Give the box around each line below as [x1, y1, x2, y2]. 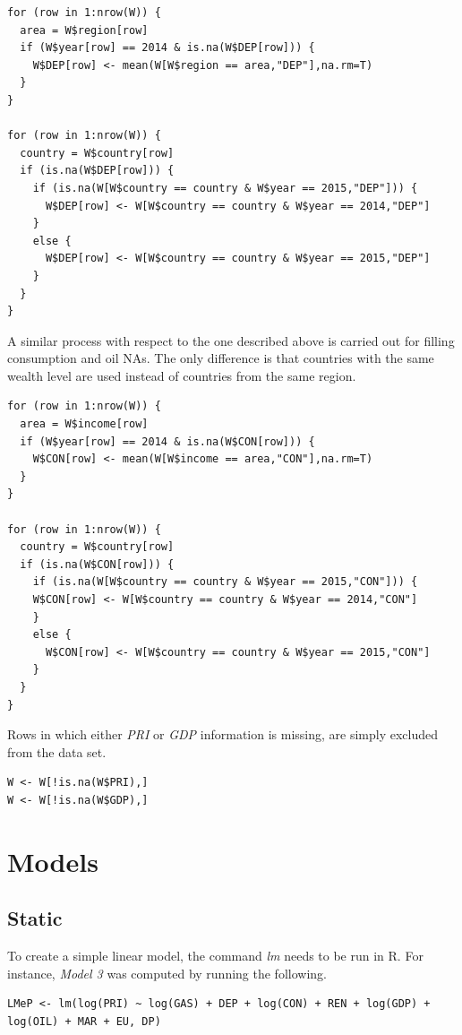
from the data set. [7, 742, 107, 761]
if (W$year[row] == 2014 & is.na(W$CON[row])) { [20, 435, 315, 448]
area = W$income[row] [20, 418, 149, 431]
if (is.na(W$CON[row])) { [20, 557, 175, 571]
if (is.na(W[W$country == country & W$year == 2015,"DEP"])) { [32, 181, 418, 194]
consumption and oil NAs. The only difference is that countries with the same [7, 349, 434, 367]
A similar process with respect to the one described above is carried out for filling [7, 331, 455, 349]
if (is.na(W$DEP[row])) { [20, 164, 175, 177]
